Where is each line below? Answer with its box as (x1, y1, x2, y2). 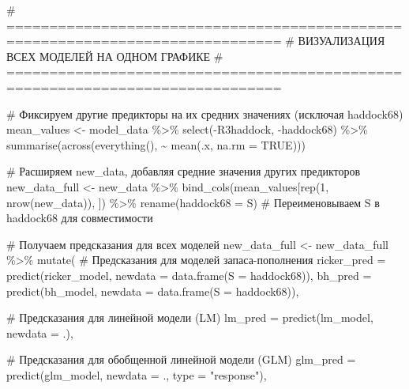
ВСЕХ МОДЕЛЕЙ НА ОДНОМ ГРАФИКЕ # (6, 47, 223, 64)
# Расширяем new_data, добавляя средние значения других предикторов (6, 163, 361, 179)
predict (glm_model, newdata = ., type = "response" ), (6, 366, 267, 383)
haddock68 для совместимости (6, 210, 153, 226)
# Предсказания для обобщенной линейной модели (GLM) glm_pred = (6, 351, 356, 368)
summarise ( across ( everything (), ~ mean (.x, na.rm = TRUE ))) (6, 136, 306, 153)
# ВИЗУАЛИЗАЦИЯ (285, 32, 385, 49)
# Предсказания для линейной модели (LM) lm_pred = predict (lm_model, (6, 309, 373, 326)
